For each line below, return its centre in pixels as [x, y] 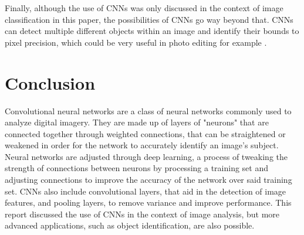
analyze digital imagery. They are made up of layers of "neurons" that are [137, 122]
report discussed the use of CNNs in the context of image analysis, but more [142, 214]
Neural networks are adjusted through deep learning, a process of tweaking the [146, 156]
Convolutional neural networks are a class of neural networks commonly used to [148, 110]
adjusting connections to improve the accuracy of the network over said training [148, 180]
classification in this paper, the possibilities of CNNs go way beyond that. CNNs [149, 19]
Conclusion [50, 82]
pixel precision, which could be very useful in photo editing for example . [136, 42]
